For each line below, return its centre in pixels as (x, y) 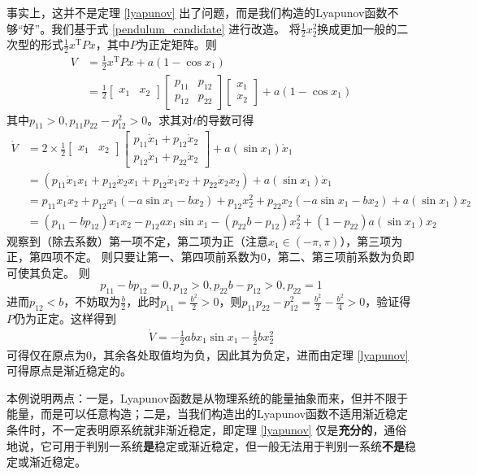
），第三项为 (371, 240)
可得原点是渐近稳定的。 (69, 370)
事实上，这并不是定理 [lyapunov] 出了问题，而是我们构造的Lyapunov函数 (197, 12)
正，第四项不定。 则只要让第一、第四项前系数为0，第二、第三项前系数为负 (205, 257)
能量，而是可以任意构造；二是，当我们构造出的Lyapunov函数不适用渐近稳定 (208, 414)
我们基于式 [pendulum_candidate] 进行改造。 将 (176, 28)
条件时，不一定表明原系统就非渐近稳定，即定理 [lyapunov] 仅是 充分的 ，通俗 (207, 430)
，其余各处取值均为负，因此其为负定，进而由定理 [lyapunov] (250, 354)
